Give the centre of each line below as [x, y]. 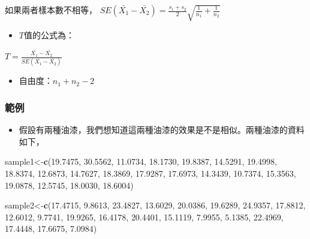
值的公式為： [49, 35]
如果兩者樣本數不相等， [51, 10]
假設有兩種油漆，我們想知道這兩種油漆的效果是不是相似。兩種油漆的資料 [162, 130]
